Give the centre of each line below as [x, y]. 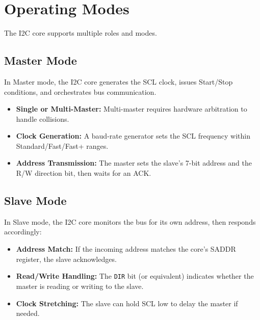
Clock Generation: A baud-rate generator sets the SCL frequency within [133, 136]
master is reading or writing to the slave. [80, 286]
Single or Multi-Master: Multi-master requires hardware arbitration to [132, 109]
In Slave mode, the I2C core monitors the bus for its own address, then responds [130, 221]
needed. [28, 313]
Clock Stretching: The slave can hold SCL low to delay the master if [127, 303]
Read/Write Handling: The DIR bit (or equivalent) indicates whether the [135, 276]
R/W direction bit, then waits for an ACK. [84, 173]
